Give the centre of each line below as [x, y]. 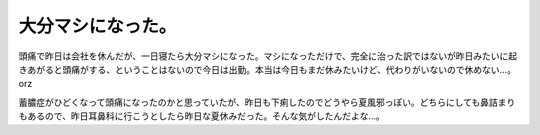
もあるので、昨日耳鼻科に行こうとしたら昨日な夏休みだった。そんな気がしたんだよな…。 [201, 116]
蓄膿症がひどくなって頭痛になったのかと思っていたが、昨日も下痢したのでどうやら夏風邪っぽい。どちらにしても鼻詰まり [267, 102]
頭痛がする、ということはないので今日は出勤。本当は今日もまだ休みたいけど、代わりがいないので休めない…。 [289, 69]
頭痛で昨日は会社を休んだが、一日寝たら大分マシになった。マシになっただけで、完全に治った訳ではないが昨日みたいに [263, 56]
